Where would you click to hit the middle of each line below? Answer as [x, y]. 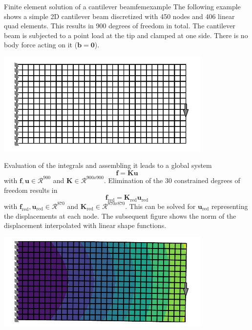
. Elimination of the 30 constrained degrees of [172, 180]
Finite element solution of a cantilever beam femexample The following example [122, 6]
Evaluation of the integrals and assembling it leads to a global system [108, 165]
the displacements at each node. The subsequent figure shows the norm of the [120, 216]
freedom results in [31, 190]
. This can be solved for [160, 206]
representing [230, 206]
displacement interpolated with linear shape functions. [85, 225]
